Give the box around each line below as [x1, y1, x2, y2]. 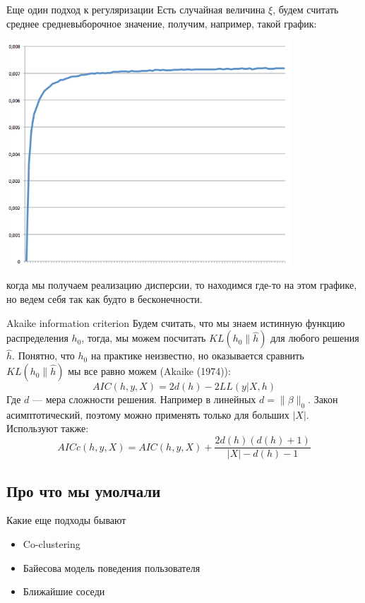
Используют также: [6, 421, 89, 436]
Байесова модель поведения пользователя [23, 560, 201, 575]
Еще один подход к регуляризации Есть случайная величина [6, 2, 265, 16]
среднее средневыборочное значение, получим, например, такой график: [6, 16, 317, 30]
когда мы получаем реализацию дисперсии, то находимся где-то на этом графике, [6, 277, 357, 292]
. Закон [308, 392, 338, 407]
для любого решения [270, 330, 359, 345]
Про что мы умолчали [6, 479, 161, 501]
